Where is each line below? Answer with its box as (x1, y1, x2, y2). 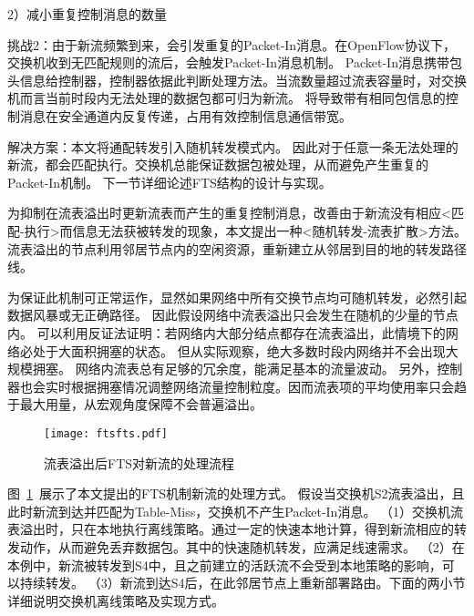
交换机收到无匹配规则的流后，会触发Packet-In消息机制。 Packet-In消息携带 (7, 53, 449, 72)
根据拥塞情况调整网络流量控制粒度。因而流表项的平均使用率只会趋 (70, 376, 467, 395)
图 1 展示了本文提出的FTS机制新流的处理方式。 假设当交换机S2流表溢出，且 (7, 484, 465, 503)
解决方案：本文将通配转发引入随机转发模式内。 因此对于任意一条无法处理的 (7, 137, 459, 156)
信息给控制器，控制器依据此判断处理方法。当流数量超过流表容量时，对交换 (19, 70, 467, 89)
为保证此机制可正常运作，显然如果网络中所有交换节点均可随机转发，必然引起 (7, 287, 467, 306)
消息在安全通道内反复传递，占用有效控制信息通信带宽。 (19, 106, 352, 125)
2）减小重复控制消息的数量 (7, 5, 167, 23)
